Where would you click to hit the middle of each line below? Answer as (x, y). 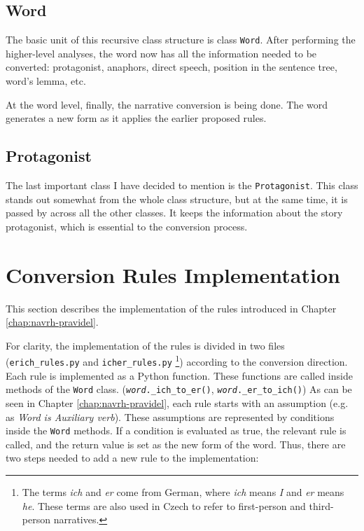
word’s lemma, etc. (46, 81)
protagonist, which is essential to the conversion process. (127, 226)
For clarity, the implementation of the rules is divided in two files (145, 345)
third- (321, 505)
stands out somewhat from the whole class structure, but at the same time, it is (177, 199)
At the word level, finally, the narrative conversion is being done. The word (167, 104)
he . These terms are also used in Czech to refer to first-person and (164, 505)
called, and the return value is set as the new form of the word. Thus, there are (176, 444)
